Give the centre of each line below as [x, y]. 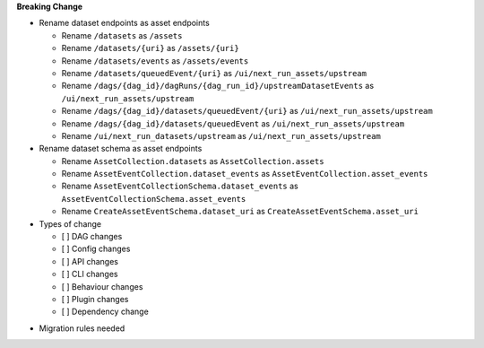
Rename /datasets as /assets [122, 35]
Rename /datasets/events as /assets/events [155, 61]
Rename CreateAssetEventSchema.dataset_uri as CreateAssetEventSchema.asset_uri [240, 212]
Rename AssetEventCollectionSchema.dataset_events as [180, 186]
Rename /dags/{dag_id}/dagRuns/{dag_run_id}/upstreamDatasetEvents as [218, 86]
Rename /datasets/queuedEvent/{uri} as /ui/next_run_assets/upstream [214, 73]
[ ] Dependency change [105, 312]
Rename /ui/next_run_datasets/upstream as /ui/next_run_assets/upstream [221, 135]
